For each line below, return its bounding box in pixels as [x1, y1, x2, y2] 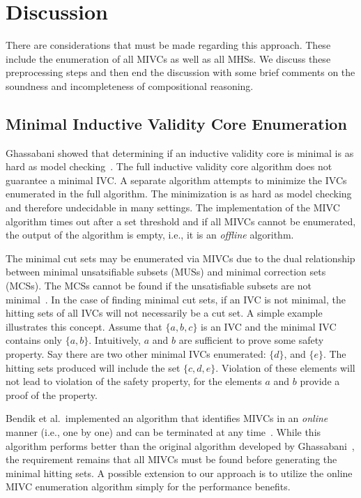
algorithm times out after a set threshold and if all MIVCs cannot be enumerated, [6, 213, 356, 228]
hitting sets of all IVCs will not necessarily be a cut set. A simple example [6, 305, 323, 320]
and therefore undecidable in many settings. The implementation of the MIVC [6, 200, 340, 215]
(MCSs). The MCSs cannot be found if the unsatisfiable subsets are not [6, 278, 312, 293]
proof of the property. [6, 387, 98, 402]
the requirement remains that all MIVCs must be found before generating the [6, 452, 337, 467]
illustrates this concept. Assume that [6, 319, 162, 333]
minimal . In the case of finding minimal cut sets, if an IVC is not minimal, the [6, 292, 346, 306]
